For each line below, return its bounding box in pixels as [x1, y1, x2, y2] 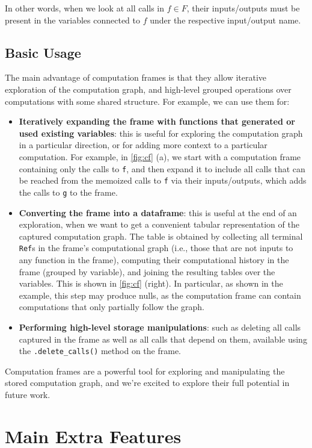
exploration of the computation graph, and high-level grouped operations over [5, 82, 292, 95]
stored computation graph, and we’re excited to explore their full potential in [5, 376, 290, 389]
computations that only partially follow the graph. [19, 300, 205, 313]
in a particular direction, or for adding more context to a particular [19, 138, 268, 151]
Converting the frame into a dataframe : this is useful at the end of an [19, 206, 297, 219]
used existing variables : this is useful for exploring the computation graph [19, 126, 303, 139]
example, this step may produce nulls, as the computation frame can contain [19, 288, 301, 301]
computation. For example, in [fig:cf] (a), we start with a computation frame [19, 150, 301, 163]
